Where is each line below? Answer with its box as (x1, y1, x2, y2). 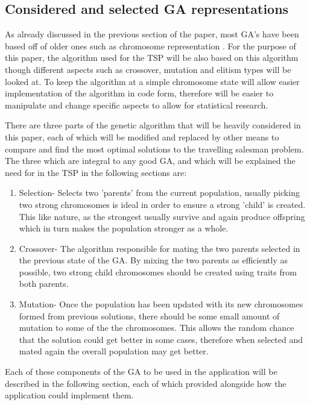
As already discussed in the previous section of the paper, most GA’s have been (5, 28, 299, 40)
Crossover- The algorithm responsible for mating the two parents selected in (19, 242, 300, 254)
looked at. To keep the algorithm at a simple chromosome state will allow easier (5, 75, 300, 87)
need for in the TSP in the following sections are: (5, 166, 187, 178)
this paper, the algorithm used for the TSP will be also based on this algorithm (5, 51, 299, 64)
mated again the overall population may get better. (19, 345, 209, 357)
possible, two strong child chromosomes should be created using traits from (19, 265, 297, 278)
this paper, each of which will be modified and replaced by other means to (5, 130, 279, 143)
